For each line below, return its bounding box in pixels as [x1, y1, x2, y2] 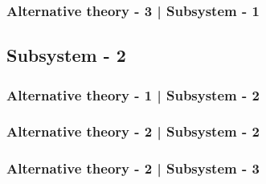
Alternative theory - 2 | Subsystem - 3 [6, 158, 260, 178]
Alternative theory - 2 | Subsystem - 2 [6, 121, 260, 141]
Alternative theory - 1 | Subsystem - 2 [6, 84, 260, 104]
